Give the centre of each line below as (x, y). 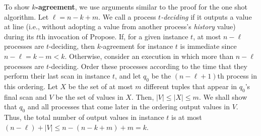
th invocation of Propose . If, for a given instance (113, 36)
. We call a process (127, 16)
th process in (237, 76)
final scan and (25, 96)
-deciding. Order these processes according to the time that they (148, 66)
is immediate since (208, 46)
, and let (128, 76)
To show (17, 7)
